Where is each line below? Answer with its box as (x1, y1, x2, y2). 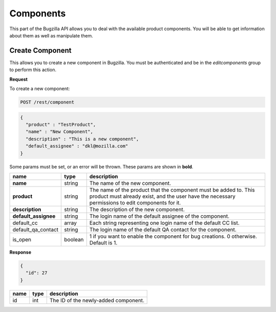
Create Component (9, 46, 72, 55)
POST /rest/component (20, 99, 75, 105)
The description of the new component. (89, 205, 185, 213)
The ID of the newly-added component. (49, 297, 145, 304)
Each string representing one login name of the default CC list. (89, 219, 240, 226)
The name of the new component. (89, 179, 171, 186)
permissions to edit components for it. (89, 199, 181, 206)
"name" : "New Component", (26, 129, 94, 135)
